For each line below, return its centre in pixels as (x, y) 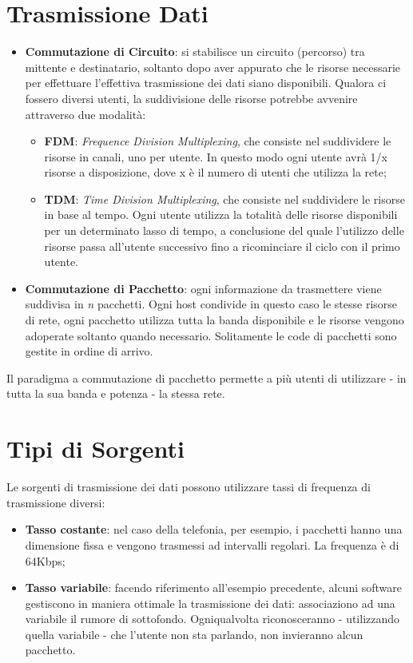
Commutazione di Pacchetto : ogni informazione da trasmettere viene (203, 288)
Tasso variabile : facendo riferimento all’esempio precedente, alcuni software (214, 588)
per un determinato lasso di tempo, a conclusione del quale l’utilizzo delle (224, 230)
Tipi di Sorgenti (95, 449)
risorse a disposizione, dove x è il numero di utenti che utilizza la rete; (215, 172)
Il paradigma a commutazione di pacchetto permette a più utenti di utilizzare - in (206, 377)
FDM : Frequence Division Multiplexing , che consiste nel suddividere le (218, 141)
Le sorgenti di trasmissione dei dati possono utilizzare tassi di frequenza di (189, 487)
